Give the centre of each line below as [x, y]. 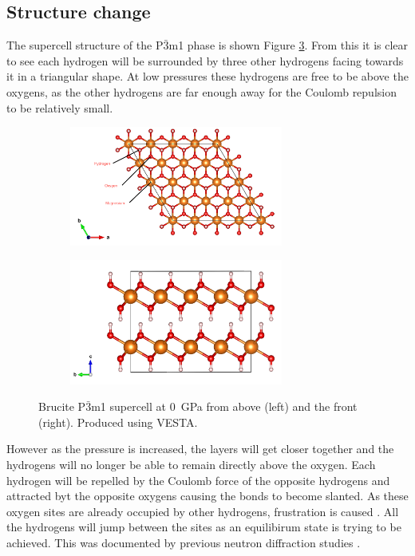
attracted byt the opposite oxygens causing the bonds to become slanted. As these [207, 496]
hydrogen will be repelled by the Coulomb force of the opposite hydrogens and [198, 480]
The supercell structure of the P [85, 45]
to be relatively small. [60, 107]
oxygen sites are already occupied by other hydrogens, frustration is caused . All [203, 511]
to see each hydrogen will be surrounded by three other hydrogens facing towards [205, 60]
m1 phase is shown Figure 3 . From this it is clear [289, 45]
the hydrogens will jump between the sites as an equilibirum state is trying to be [204, 527]
